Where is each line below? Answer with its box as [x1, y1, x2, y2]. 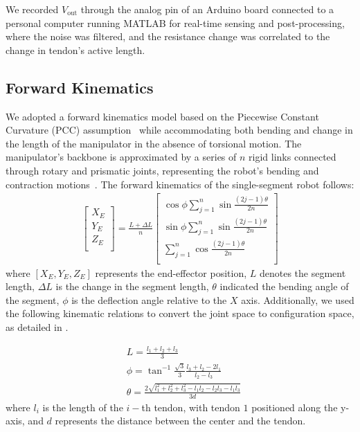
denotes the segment [259, 265, 346, 280]
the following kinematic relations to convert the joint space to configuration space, [6, 306, 354, 321]
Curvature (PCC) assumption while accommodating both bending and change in [6, 123, 353, 137]
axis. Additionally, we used [241, 292, 354, 307]
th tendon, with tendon [141, 399, 240, 414]
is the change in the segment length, [55, 279, 209, 294]
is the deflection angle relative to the [71, 292, 227, 307]
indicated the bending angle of [219, 279, 349, 294]
